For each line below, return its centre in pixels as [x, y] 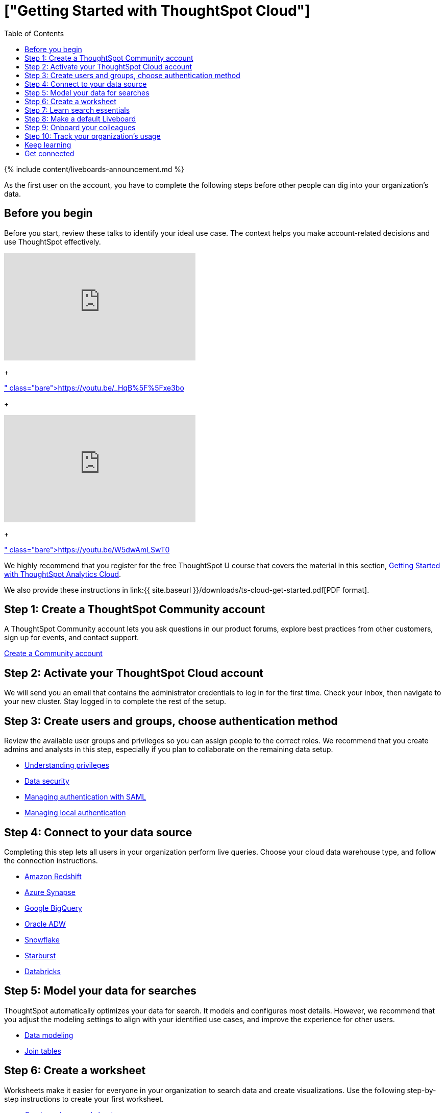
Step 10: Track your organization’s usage [93, 136]
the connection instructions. [51, 860]
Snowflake [42, 939]
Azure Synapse [50, 892]
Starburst [40, 955]
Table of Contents [34, 33]
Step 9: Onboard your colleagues [80, 127]
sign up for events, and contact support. [72, 638]
